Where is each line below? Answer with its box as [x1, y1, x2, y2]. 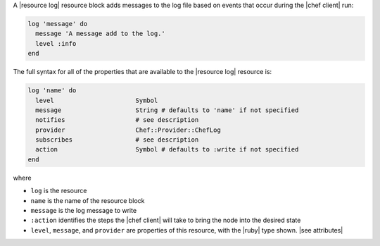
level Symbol [35, 96, 158, 104]
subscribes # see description [35, 136, 199, 144]
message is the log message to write [30, 207, 137, 215]
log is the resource [30, 187, 87, 195]
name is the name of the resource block [30, 196, 145, 204]
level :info [35, 39, 77, 47]
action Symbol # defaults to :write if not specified [35, 145, 299, 154]
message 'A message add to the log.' [35, 30, 165, 38]
